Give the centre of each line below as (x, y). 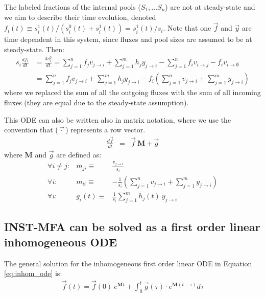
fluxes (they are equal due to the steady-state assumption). (97, 102)
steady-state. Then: (34, 49)
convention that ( (31, 130)
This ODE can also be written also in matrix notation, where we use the (118, 119)
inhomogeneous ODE (61, 242)
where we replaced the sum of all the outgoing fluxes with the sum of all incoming (132, 92)
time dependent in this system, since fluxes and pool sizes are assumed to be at (128, 39)
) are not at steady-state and (210, 7)
